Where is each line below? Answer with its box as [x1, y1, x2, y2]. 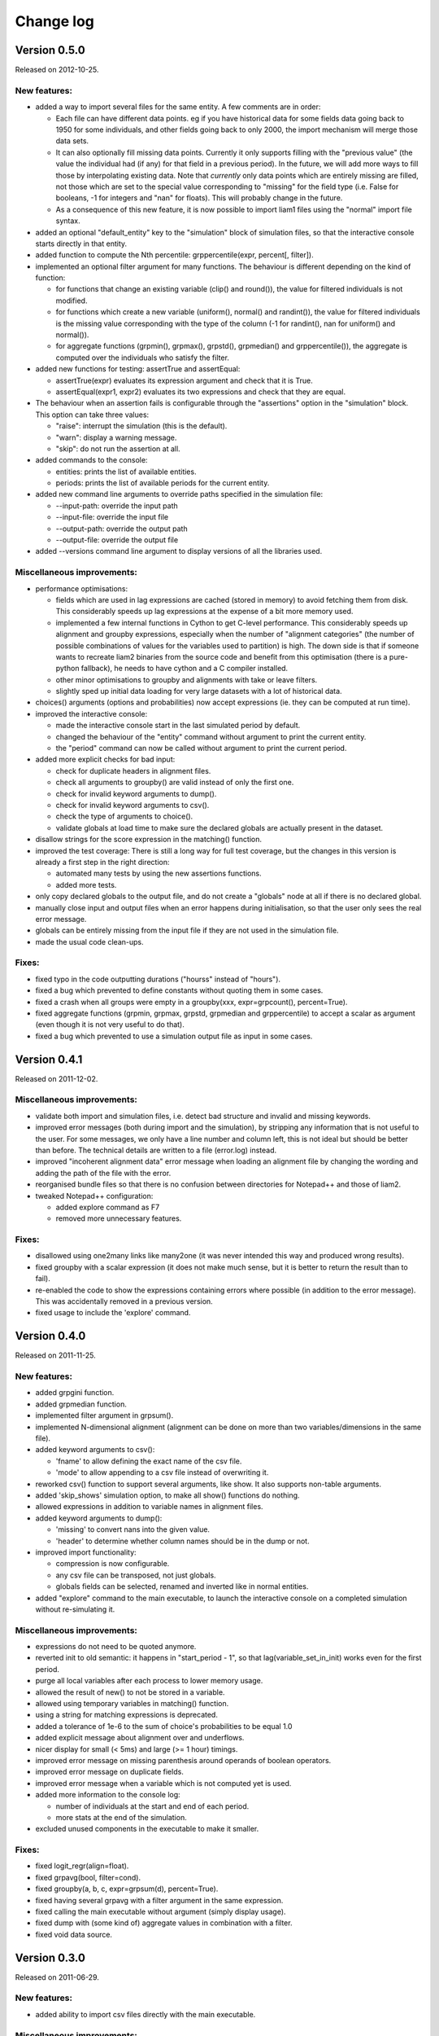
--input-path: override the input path [55, 501, 178, 511]
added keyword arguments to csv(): [35, 1445, 155, 1455]
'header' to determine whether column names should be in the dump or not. [55, 1536, 310, 1546]
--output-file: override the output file [55, 535, 179, 545]
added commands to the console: [35, 455, 148, 465]
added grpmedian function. [35, 1399, 128, 1409]
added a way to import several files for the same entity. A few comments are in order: [35, 102, 321, 112]
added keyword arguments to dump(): [35, 1513, 163, 1523]
